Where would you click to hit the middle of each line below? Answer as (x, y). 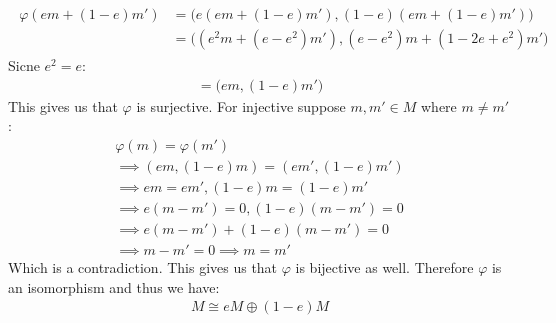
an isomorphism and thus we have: (114, 286)
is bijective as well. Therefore (384, 267)
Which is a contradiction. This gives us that (143, 267)
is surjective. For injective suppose (241, 105)
